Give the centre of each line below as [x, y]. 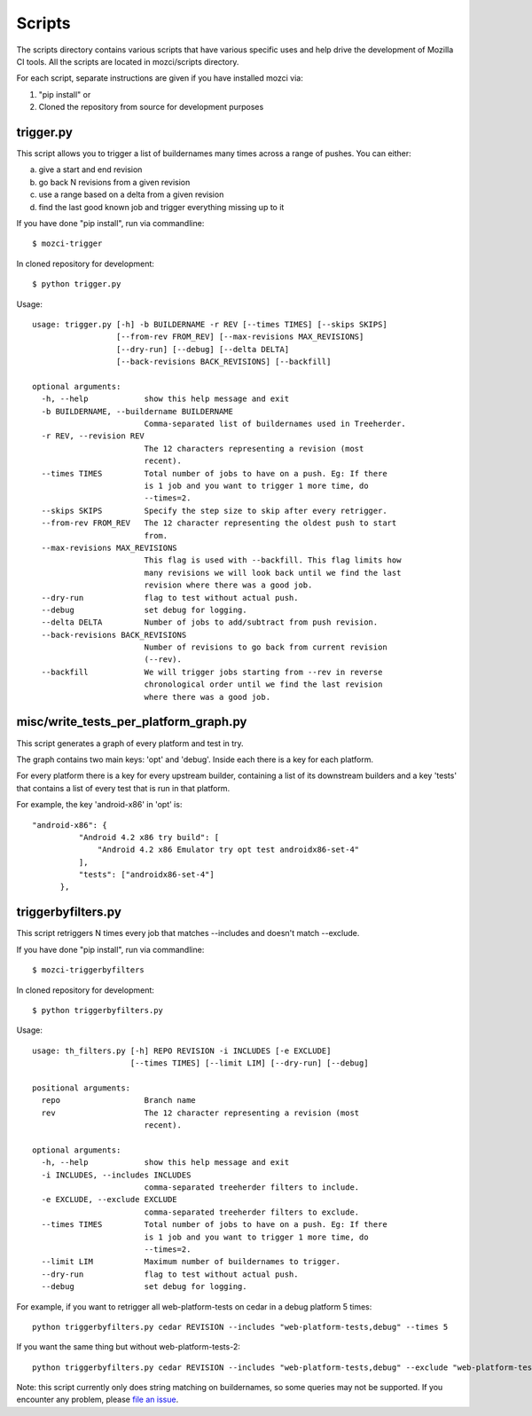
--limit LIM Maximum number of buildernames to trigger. [191, 1262]
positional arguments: [82, 1088]
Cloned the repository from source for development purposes [151, 107]
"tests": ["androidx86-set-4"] [146, 875]
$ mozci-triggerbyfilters [89, 970]
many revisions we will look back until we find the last [273, 573]
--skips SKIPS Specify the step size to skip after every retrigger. [214, 511]
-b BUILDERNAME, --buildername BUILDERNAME [137, 411]
